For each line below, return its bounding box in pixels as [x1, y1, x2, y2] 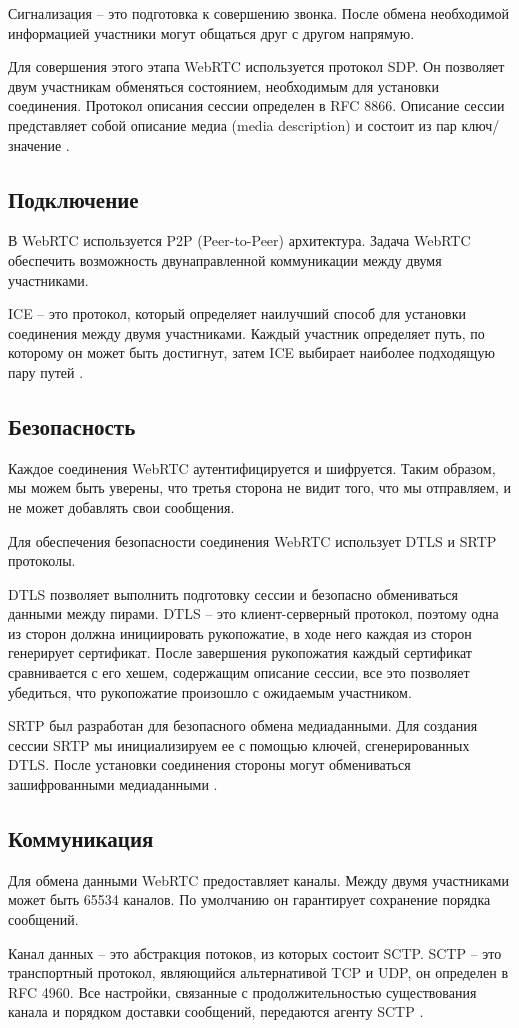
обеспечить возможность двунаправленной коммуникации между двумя [8, 249, 442, 270]
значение [8, 134, 62, 155]
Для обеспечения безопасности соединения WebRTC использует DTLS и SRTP [8, 530, 497, 551]
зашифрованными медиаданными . [8, 774, 218, 795]
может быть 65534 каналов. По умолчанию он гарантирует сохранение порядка [8, 889, 491, 910]
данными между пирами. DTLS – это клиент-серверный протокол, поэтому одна [8, 603, 499, 624]
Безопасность [8, 410, 136, 441]
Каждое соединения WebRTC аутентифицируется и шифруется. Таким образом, [8, 457, 496, 478]
